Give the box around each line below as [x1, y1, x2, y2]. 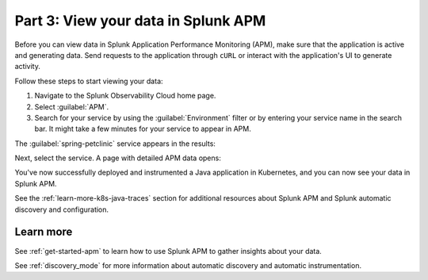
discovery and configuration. [14, 205, 109, 214]
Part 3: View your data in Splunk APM [14, 12, 266, 29]
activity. [14, 62, 41, 71]
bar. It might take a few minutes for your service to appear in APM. [34, 124, 251, 134]
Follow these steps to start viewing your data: [14, 76, 163, 86]
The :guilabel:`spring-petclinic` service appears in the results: [14, 139, 216, 148]
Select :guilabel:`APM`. [34, 102, 109, 111]
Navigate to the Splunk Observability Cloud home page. [34, 91, 216, 101]
